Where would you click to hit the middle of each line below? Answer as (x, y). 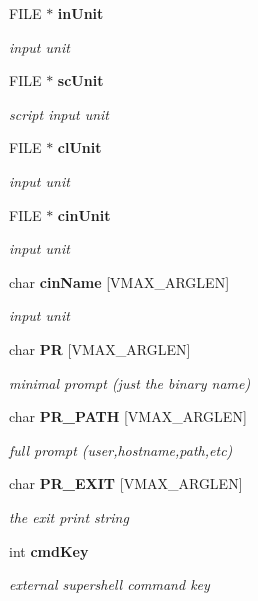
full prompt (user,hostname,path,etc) (121, 449)
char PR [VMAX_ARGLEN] (100, 348)
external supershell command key (109, 584)
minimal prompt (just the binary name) (130, 382)
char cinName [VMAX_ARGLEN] (119, 281)
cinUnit (84, 214)
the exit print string (69, 516)
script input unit (59, 113)
